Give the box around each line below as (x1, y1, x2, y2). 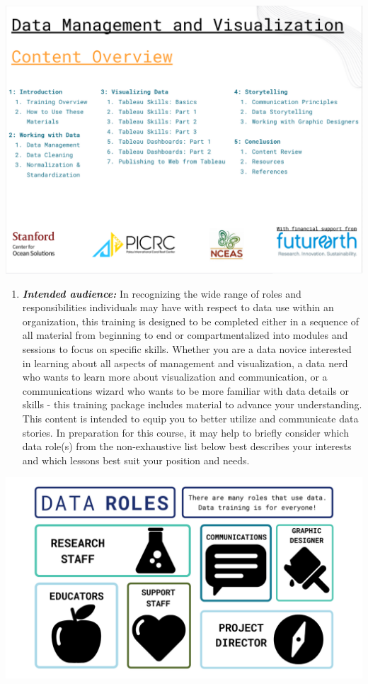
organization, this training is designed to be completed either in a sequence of (22, 313, 360, 328)
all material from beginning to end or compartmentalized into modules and (22, 327, 348, 342)
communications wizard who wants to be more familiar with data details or (22, 383, 349, 398)
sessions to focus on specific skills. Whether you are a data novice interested (22, 341, 352, 356)
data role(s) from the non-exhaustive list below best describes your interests (22, 439, 352, 454)
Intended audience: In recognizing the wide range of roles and (22, 286, 301, 301)
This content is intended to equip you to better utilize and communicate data (22, 410, 359, 425)
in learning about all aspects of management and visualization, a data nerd (22, 355, 348, 370)
